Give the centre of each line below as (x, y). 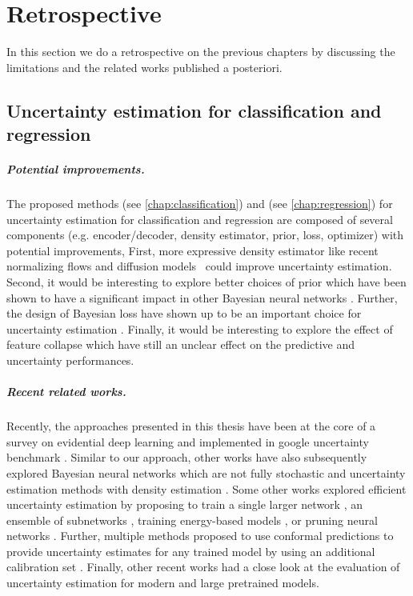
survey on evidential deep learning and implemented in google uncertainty (188, 441)
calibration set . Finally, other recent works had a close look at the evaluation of (203, 567)
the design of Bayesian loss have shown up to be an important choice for (184, 313)
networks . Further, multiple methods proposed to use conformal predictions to (200, 536)
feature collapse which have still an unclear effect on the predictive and (181, 344)
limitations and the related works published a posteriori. (144, 67)
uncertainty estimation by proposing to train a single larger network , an (184, 504)
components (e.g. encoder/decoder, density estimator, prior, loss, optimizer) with (205, 235)
